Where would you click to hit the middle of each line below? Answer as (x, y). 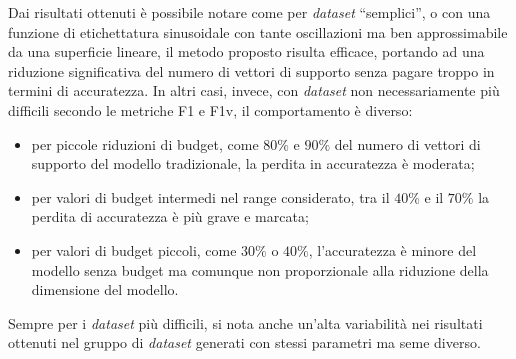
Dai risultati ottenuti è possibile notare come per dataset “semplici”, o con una (249, 12)
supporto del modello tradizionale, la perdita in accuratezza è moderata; (253, 163)
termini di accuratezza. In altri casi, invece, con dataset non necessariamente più (254, 90)
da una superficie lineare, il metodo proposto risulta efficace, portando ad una (246, 51)
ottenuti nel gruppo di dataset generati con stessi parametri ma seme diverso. (244, 342)
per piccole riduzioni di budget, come (145, 143)
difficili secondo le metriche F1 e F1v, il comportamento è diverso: (210, 109)
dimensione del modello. (105, 289)
